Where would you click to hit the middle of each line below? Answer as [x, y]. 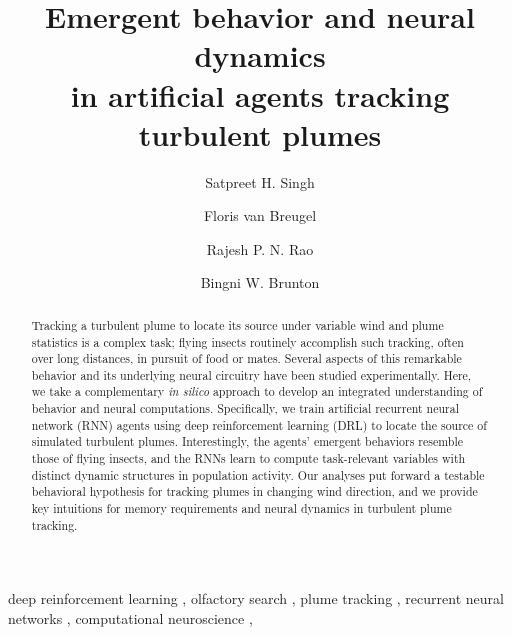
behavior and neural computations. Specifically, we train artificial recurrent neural [245, 408]
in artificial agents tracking [260, 94]
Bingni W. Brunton [260, 282]
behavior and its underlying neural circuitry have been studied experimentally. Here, [251, 374]
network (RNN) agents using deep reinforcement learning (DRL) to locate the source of [259, 424]
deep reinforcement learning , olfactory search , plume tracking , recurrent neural [256, 598]
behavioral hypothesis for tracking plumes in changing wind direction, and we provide [254, 491]
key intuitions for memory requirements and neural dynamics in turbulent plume [241, 508]
